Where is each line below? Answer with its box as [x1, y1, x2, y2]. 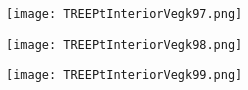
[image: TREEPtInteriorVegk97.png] [6, 7, 243, 21]
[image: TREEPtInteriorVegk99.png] [6, 68, 243, 83]
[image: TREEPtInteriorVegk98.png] [6, 37, 243, 52]
